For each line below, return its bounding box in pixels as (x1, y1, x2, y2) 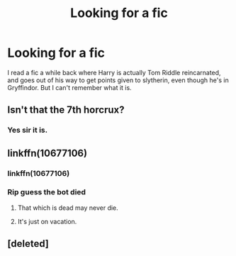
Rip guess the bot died (7, 187, 86, 197)
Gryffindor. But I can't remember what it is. (7, 83, 133, 91)
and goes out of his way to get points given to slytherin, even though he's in (7, 76, 229, 84)
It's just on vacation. (17, 217, 77, 226)
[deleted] (7, 238, 50, 250)
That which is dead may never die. (17, 204, 118, 212)
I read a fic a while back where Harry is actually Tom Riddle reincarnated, (7, 68, 221, 77)
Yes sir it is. (7, 126, 48, 135)
